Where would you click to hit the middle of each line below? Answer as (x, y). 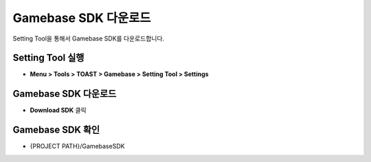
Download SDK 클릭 (58, 111)
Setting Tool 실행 (48, 58)
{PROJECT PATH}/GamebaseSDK (77, 146)
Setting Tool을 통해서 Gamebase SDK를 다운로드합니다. (89, 38)
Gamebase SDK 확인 (56, 130)
